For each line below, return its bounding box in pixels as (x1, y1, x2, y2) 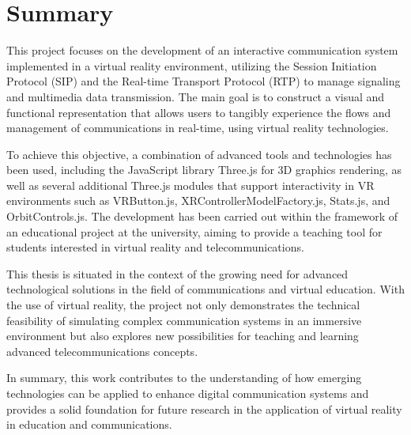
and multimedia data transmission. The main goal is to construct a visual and (6, 88, 385, 104)
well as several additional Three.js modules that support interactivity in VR (6, 176, 375, 193)
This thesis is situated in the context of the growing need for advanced (6, 265, 349, 282)
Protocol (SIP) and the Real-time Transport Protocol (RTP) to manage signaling (6, 73, 401, 89)
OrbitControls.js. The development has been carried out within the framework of (6, 208, 398, 225)
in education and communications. (6, 416, 172, 433)
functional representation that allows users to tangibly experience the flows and (6, 104, 391, 120)
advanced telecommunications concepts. (6, 342, 198, 359)
